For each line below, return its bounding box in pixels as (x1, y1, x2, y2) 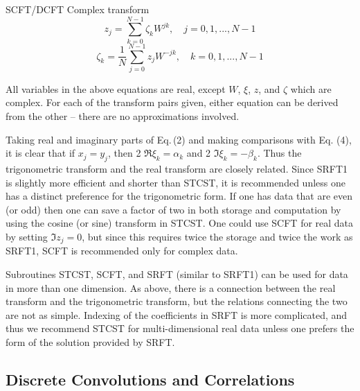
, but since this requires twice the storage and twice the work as (82, 229, 353, 243)
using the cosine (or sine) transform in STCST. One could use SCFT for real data (6, 216, 354, 230)
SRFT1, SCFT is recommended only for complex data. (6, 243, 238, 258)
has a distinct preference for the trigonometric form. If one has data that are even (6, 189, 352, 203)
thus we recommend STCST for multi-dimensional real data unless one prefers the (6, 321, 354, 336)
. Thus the (257, 146, 302, 160)
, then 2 (107, 146, 141, 160)
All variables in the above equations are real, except (6, 81, 226, 96)
